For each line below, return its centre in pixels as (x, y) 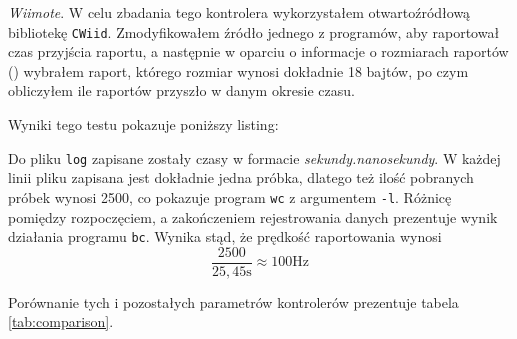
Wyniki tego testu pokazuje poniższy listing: (143, 124)
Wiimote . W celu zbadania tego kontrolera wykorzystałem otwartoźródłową (239, 12)
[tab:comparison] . (61, 321)
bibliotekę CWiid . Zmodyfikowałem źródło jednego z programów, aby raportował (254, 31)
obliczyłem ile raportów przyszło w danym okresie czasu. (181, 90)
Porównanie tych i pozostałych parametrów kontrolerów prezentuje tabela (233, 301)
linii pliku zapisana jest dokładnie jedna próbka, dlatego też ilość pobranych (241, 177)
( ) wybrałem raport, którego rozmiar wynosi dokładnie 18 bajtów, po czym (238, 70)
